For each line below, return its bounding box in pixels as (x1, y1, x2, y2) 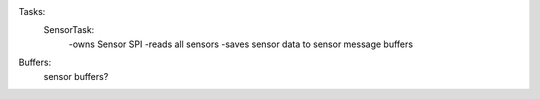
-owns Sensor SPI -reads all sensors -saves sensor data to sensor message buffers (68, 38, 414, 50)
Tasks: (18, 6, 46, 17)
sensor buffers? (43, 70, 109, 82)
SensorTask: (43, 24, 95, 36)
